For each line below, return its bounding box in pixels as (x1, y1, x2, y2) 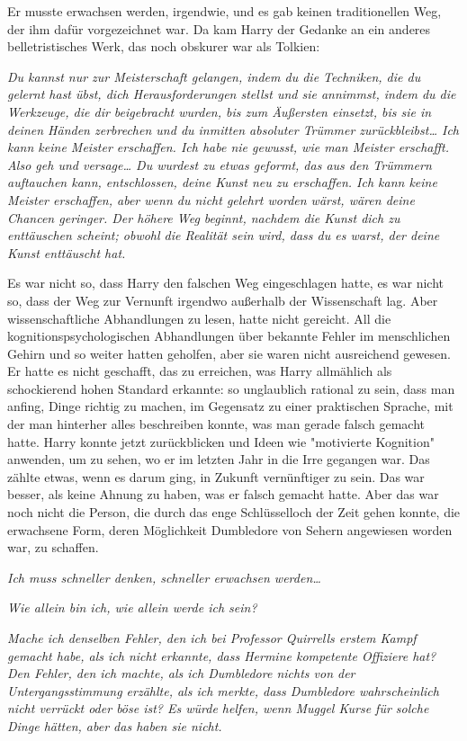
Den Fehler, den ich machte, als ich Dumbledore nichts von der (7, 664, 355, 683)
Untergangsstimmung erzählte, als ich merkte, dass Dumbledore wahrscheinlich (7, 681, 439, 700)
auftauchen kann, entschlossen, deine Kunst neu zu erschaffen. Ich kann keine (7, 173, 437, 192)
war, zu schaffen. (7, 538, 99, 557)
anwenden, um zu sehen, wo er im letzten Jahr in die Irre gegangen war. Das (7, 450, 430, 469)
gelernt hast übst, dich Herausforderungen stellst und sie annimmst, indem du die (7, 85, 456, 103)
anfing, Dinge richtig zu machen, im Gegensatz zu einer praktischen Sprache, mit (7, 397, 454, 415)
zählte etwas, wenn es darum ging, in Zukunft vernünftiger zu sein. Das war (7, 467, 425, 486)
